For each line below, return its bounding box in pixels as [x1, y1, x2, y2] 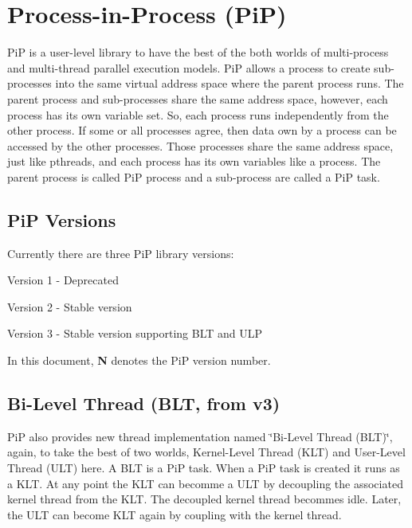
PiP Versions [7, 207, 116, 232]
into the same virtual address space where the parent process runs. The [55, 75, 404, 92]
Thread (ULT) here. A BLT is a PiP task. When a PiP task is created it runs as [7, 460, 400, 476]
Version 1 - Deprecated [7, 272, 119, 288]
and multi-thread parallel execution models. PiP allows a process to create [7, 59, 371, 76]
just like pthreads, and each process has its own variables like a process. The [7, 153, 381, 170]
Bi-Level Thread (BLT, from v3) [7, 391, 281, 416]
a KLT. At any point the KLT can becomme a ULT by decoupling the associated [7, 475, 403, 491]
